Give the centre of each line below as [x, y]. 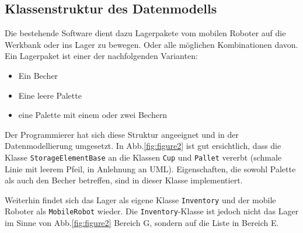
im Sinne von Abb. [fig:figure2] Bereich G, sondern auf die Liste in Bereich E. [142, 223]
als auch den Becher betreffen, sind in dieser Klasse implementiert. [124, 180]
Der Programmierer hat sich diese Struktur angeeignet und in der [122, 134]
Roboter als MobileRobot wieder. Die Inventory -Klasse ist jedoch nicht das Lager [152, 211]
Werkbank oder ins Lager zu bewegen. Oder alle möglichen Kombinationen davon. [151, 44]
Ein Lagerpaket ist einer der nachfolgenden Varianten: [101, 56]
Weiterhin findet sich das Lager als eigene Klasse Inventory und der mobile [140, 199]
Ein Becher [38, 75]
